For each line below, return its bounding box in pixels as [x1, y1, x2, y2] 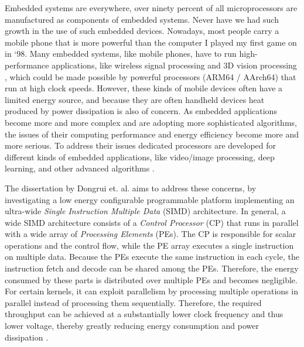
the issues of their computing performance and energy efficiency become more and [5, 128, 299, 140]
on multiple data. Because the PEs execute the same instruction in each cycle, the [5, 250, 299, 263]
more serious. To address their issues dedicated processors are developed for [5, 139, 276, 152]
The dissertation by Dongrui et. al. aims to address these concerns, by [5, 181, 257, 194]
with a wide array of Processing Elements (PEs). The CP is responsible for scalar [5, 228, 296, 240]
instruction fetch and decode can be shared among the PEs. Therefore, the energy [5, 262, 299, 274]
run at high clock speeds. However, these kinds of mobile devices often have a [5, 82, 283, 94]
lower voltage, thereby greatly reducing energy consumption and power [5, 319, 259, 332]
